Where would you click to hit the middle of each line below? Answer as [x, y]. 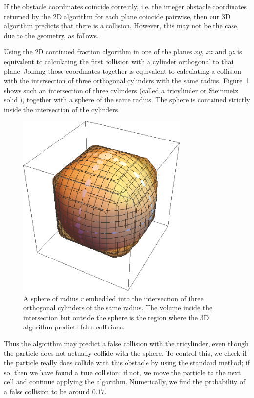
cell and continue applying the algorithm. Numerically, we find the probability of [125, 382]
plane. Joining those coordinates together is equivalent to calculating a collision [123, 71]
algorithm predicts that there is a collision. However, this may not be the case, [122, 26]
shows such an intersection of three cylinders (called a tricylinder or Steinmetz [121, 90]
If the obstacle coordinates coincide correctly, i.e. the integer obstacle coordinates [126, 6]
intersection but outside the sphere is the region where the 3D [116, 317]
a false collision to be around [47, 391]
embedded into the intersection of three [145, 298]
